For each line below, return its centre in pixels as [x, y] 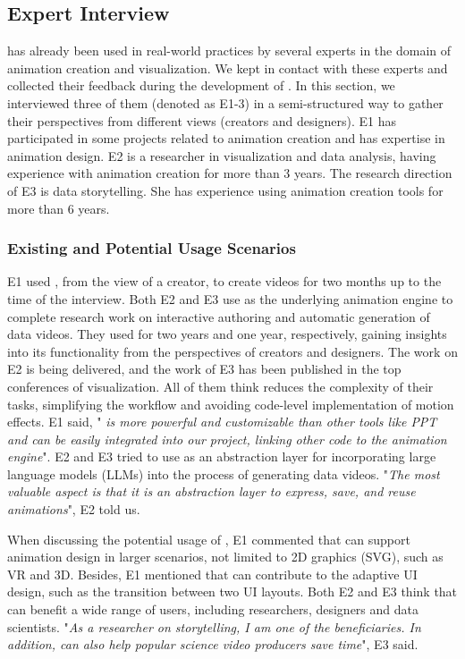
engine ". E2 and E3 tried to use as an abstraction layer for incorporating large [222, 456]
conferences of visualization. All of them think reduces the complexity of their [220, 386]
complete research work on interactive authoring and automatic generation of [219, 316]
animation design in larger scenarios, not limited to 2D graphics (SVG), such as [225, 557]
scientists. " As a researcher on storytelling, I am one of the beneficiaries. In [214, 626]
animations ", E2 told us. [74, 509]
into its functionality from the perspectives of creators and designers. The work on [232, 351]
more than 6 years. [59, 208]
